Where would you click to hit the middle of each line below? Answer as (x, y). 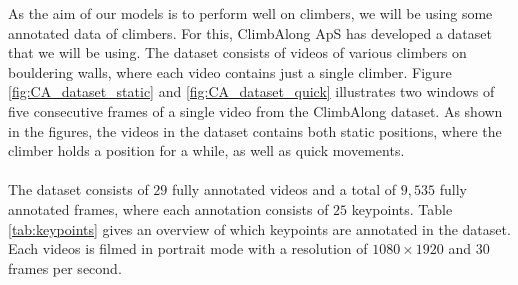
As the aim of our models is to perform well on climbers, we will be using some (250, 13)
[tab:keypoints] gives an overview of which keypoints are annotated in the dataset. (259, 228)
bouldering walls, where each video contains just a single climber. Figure (230, 71)
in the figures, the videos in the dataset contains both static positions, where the (255, 130)
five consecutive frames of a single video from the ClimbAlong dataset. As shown (255, 110)
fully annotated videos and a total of (284, 189)
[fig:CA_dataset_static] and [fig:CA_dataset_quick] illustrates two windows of (251, 91)
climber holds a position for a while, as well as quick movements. (206, 150)
